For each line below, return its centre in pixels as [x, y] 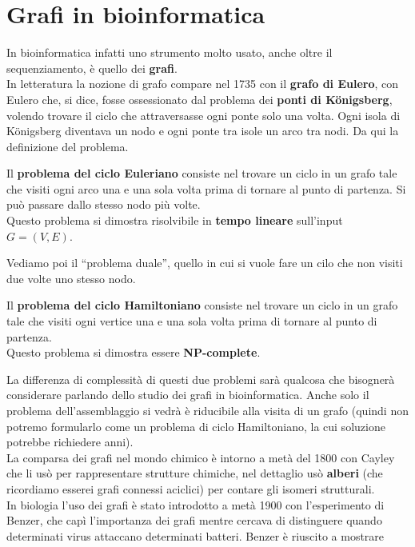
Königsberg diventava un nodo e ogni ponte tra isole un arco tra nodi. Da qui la [203, 131]
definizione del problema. [68, 146]
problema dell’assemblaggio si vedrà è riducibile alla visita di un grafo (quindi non [207, 410]
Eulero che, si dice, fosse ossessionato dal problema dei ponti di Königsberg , [200, 99]
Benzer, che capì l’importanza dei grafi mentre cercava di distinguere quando [194, 520]
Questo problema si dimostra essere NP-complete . [134, 352]
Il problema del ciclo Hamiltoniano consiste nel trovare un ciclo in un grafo [202, 305]
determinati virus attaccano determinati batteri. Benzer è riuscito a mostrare [196, 535]
